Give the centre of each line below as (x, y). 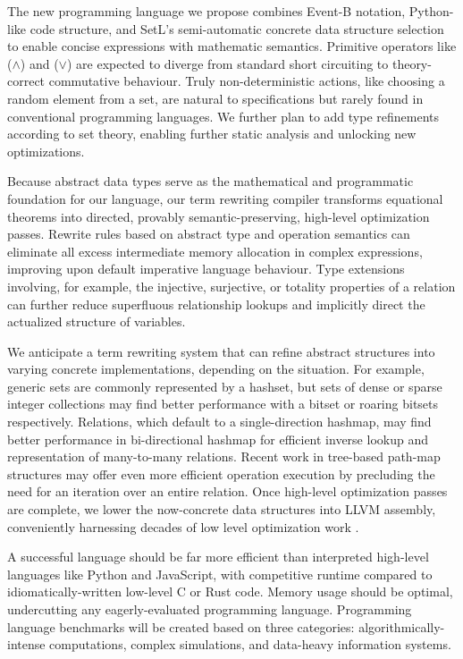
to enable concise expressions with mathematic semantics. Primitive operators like (232, 46)
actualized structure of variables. (97, 321)
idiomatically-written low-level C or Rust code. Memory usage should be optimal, (230, 591)
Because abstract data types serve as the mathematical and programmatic (210, 181)
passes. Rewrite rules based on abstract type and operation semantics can (209, 234)
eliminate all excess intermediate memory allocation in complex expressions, (215, 251)
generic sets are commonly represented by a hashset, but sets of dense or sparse (225, 386)
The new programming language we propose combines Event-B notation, (206, 11)
